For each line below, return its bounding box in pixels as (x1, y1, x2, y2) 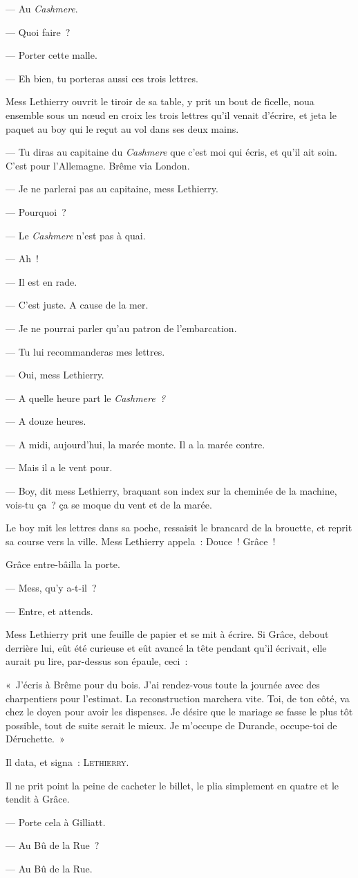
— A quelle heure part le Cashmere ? (6, 390, 166, 405)
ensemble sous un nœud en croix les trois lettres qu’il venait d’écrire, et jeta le (6, 107, 337, 122)
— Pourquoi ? (6, 204, 66, 219)
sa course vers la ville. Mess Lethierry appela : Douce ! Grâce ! (6, 533, 276, 548)
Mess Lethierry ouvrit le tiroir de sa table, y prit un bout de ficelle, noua (6, 94, 314, 109)
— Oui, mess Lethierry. (6, 367, 104, 382)
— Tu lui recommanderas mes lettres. (6, 344, 165, 358)
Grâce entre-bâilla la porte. (6, 557, 120, 571)
